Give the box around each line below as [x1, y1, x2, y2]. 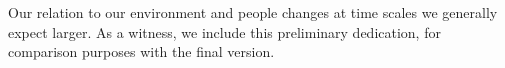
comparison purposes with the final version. [8, 41, 275, 62]
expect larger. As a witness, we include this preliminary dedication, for [8, 21, 441, 42]
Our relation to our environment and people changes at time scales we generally [8, 2, 498, 22]
